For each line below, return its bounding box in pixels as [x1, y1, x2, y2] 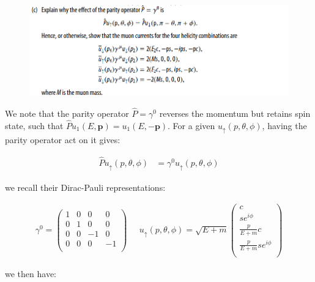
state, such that [5, 119, 64, 132]
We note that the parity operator [5, 107, 129, 120]
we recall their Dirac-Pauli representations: [5, 180, 166, 193]
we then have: [5, 267, 56, 280]
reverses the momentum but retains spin [159, 107, 311, 120]
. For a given [168, 119, 215, 132]
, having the [262, 119, 307, 132]
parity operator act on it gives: [5, 133, 120, 146]
